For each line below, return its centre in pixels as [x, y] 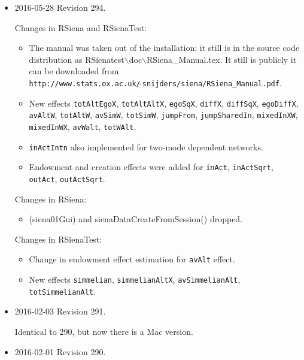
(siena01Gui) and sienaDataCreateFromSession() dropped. [136, 219]
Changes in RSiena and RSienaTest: [81, 27]
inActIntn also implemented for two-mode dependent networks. [146, 146]
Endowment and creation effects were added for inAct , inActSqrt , [151, 167]
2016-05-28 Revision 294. [60, 7]
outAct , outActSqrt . [67, 178]
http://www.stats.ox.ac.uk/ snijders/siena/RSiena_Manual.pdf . [155, 82]
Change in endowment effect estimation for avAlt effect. [132, 259]
